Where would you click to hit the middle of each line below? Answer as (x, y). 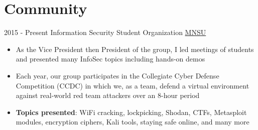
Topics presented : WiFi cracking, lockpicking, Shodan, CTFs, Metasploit (131, 112)
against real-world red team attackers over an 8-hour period (108, 95)
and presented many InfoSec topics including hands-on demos (110, 59)
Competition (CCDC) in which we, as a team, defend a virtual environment (133, 85)
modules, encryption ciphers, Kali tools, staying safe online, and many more (133, 122)
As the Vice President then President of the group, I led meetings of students (135, 49)
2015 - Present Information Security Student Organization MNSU (105, 32)
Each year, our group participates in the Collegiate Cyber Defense (117, 75)
